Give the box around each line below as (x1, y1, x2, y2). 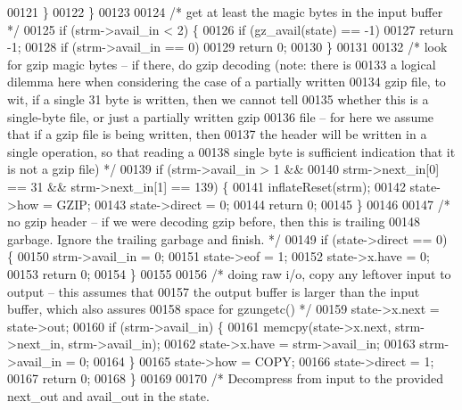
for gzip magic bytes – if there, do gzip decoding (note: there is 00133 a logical (7, 54, 436, 73)
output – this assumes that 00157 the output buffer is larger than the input (7, 282, 420, 300)
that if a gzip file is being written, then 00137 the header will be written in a (7, 125, 427, 143)
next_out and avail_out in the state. (7, 387, 210, 406)
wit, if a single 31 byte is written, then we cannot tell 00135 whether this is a (7, 89, 429, 108)
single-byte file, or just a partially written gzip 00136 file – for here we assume (7, 107, 434, 126)
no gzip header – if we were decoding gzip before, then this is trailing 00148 (7, 212, 421, 231)
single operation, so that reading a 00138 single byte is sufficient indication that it (7, 142, 456, 160)
